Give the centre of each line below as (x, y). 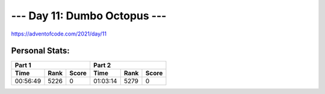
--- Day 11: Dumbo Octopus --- (89, 16)
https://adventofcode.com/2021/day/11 (59, 34)
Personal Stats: (41, 51)
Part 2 (102, 65)
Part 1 (23, 65)
